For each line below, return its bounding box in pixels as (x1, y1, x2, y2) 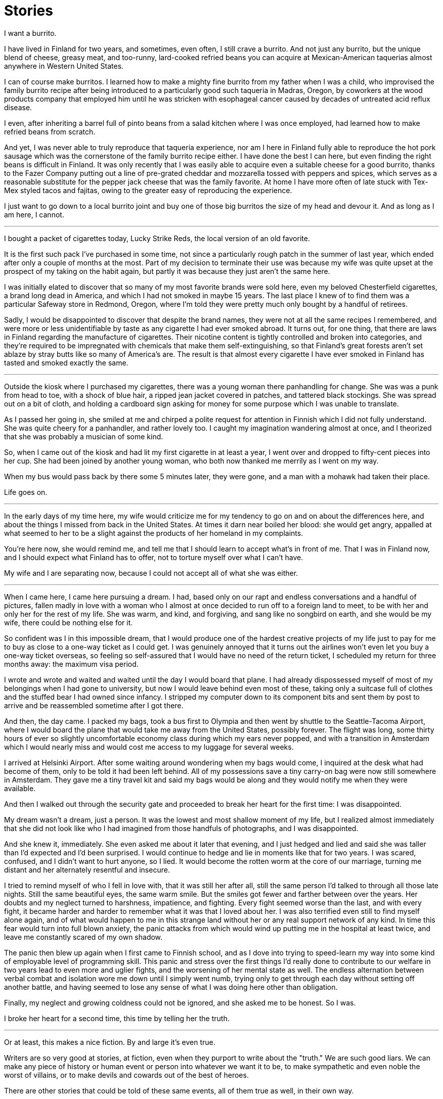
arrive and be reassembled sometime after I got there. (4, 701, 184, 710)
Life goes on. (4, 487, 48, 496)
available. (4, 784, 36, 793)
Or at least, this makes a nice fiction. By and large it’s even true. (4, 1037, 215, 1046)
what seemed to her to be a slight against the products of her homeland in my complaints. (4, 528, 303, 537)
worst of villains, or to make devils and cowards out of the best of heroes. (4, 1070, 249, 1079)
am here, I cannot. (4, 210, 64, 219)
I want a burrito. (4, 28, 57, 37)
